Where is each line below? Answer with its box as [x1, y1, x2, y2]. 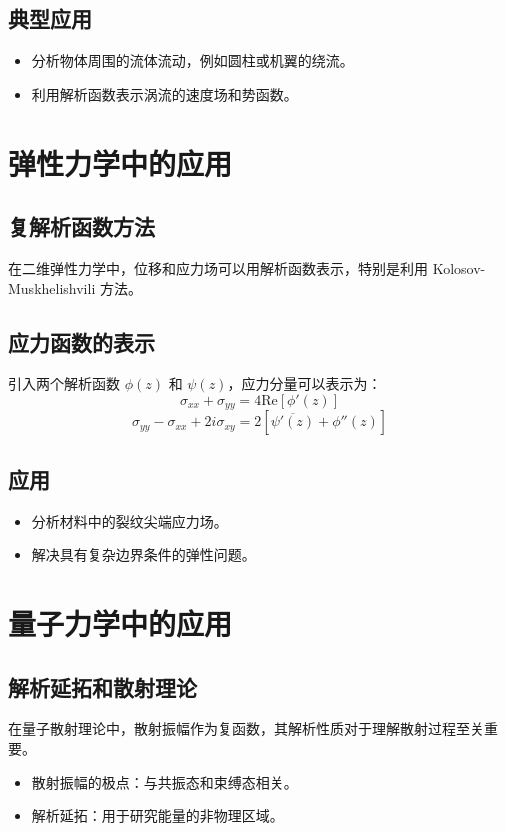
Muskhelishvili [8, 277, 96, 298]
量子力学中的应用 [8, 602, 233, 643]
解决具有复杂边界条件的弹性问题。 [31, 544, 256, 565]
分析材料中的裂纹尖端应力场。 [31, 510, 228, 531]
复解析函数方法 [8, 211, 155, 242]
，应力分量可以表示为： [227, 373, 382, 394]
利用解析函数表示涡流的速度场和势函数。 [31, 83, 298, 104]
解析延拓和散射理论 [8, 671, 197, 702]
